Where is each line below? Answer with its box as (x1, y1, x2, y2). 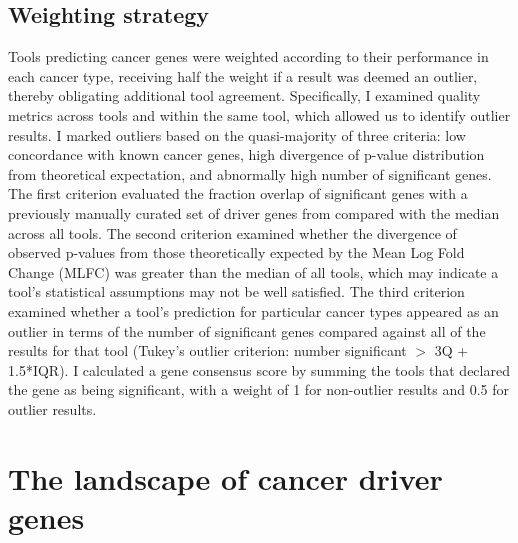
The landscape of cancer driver (8, 457, 443, 498)
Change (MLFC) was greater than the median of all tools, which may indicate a (8, 261, 499, 282)
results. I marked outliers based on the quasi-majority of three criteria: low (8, 124, 466, 145)
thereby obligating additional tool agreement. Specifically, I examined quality (8, 85, 481, 106)
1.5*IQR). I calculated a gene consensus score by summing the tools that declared (8, 359, 510, 380)
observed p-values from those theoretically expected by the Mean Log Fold (8, 242, 465, 263)
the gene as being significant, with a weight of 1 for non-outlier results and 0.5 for (8, 379, 509, 400)
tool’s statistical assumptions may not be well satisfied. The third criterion (8, 281, 465, 302)
